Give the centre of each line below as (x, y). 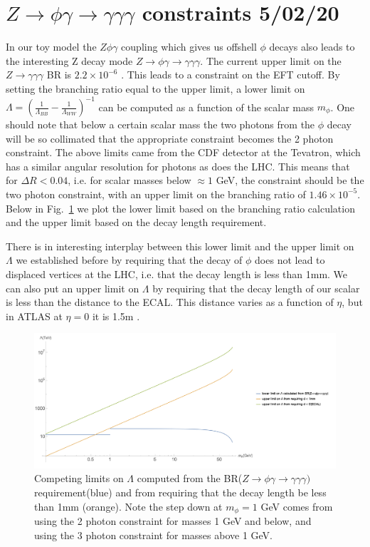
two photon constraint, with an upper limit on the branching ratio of (156, 194)
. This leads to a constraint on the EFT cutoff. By (231, 75)
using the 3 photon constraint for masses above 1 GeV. (153, 535)
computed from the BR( (190, 478)
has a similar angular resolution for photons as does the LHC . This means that (178, 166)
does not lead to (290, 260)
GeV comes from (297, 506)
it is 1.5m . (116, 316)
